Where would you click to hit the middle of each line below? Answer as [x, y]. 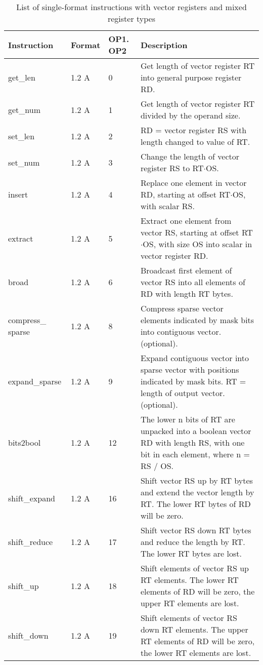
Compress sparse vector [182, 308]
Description [164, 45]
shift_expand [32, 498]
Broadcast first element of [186, 270]
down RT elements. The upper [194, 629]
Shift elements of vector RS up [195, 568]
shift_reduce [31, 542]
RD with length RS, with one [192, 442]
